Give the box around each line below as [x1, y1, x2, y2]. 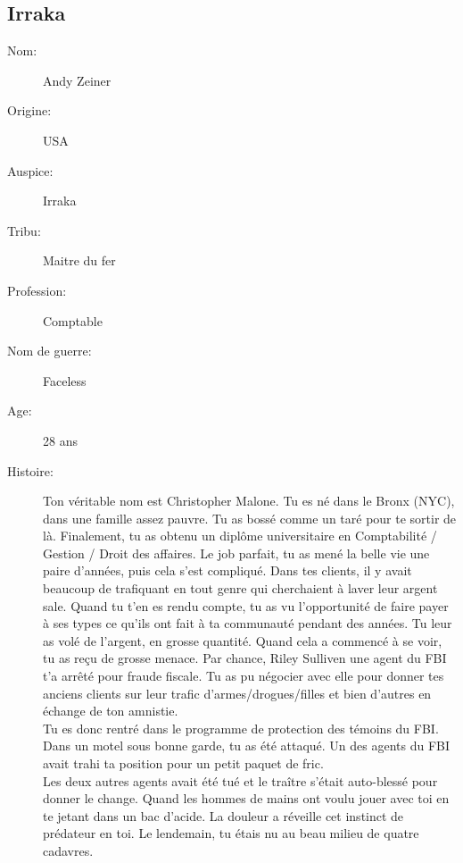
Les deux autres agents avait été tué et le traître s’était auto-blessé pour [43, 771, 438, 790]
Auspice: [7, 161, 54, 180]
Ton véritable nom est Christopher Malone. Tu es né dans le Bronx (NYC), [43, 491, 455, 510]
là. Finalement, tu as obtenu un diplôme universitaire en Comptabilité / [43, 526, 437, 545]
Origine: [7, 101, 52, 120]
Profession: [7, 281, 67, 299]
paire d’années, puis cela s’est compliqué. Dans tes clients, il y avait [43, 561, 412, 580]
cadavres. [43, 841, 94, 859]
